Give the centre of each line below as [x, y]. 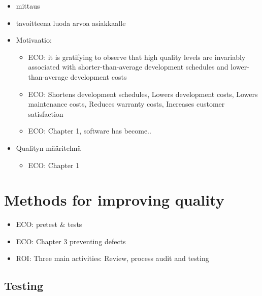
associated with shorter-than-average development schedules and [128, 67]
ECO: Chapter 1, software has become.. [90, 131]
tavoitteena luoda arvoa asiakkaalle [71, 23]
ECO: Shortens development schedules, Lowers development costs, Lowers [143, 94]
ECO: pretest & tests [49, 224]
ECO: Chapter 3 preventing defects [71, 241]
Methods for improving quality [114, 200]
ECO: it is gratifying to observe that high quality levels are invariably [137, 57]
